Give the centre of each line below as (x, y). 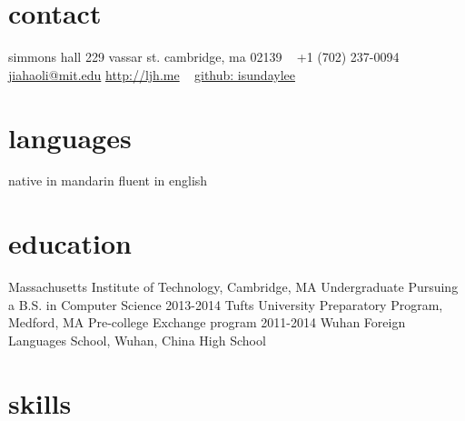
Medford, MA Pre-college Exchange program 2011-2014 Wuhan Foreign (207, 322)
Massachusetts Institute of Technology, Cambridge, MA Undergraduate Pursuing (233, 287)
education (70, 243)
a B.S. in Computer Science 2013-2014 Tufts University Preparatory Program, (226, 304)
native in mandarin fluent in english (108, 180)
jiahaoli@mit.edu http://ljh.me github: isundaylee (152, 74)
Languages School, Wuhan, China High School (137, 340)
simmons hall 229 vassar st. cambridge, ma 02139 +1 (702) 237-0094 (204, 57)
